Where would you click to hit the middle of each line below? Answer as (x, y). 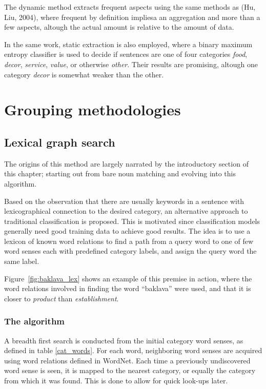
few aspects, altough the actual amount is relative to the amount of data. (119, 27)
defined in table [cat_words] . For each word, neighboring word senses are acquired (133, 350)
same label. (22, 261)
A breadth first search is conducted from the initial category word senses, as (124, 340)
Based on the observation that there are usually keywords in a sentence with (124, 201)
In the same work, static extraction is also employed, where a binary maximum (128, 44)
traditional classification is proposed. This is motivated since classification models (132, 221)
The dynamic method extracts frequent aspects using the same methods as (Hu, (130, 7)
